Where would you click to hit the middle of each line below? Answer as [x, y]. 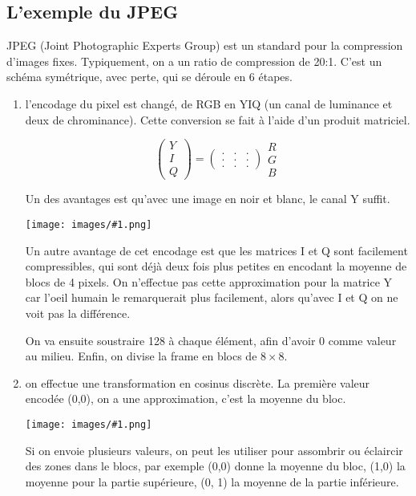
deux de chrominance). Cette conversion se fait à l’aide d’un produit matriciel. [218, 119]
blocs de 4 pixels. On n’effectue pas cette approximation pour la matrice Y [209, 281]
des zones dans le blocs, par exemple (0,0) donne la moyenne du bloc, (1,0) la [215, 466]
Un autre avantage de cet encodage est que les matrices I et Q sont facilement [216, 250]
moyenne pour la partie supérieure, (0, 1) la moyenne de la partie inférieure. [212, 481]
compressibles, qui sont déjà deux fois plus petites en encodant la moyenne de [216, 266]
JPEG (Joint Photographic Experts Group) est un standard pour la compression [205, 45]
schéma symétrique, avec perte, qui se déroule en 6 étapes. [149, 77]
